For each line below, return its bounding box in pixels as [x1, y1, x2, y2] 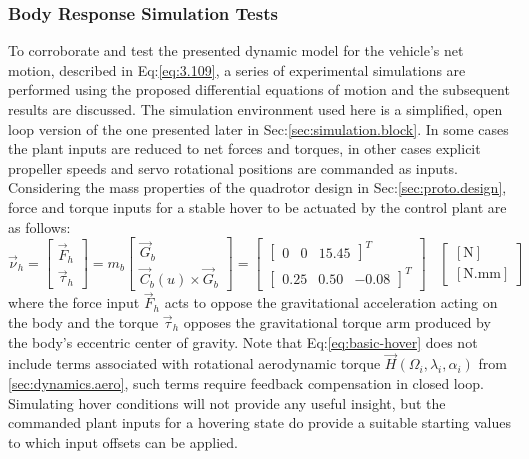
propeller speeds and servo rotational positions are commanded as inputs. [8, 157, 458, 178]
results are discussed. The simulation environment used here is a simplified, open [8, 99, 503, 119]
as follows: [8, 216, 71, 237]
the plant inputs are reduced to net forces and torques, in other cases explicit [8, 138, 481, 159]
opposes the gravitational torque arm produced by [183, 311, 491, 332]
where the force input [8, 292, 140, 313]
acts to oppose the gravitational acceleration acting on [164, 292, 498, 313]
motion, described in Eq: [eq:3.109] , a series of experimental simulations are [8, 59, 466, 80]
